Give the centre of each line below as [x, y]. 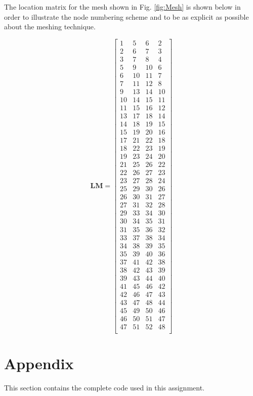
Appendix [39, 363]
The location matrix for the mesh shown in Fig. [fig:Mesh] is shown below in [122, 7]
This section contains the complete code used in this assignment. [104, 388]
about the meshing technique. [50, 27]
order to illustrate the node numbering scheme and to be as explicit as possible [126, 16]
